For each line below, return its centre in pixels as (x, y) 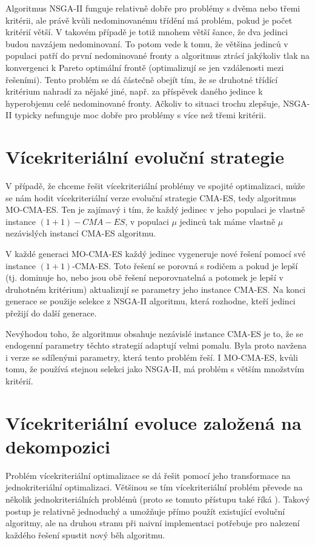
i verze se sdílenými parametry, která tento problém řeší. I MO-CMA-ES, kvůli (152, 357)
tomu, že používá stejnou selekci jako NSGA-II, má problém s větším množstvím (155, 369)
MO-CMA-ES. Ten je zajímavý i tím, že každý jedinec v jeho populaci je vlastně (155, 209)
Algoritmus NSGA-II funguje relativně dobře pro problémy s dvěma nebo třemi (153, 8)
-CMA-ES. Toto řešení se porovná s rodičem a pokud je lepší (185, 265)
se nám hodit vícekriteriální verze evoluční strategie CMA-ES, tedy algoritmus (151, 197)
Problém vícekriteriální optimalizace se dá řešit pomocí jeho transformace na (148, 475)
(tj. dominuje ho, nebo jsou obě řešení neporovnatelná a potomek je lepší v (144, 277)
